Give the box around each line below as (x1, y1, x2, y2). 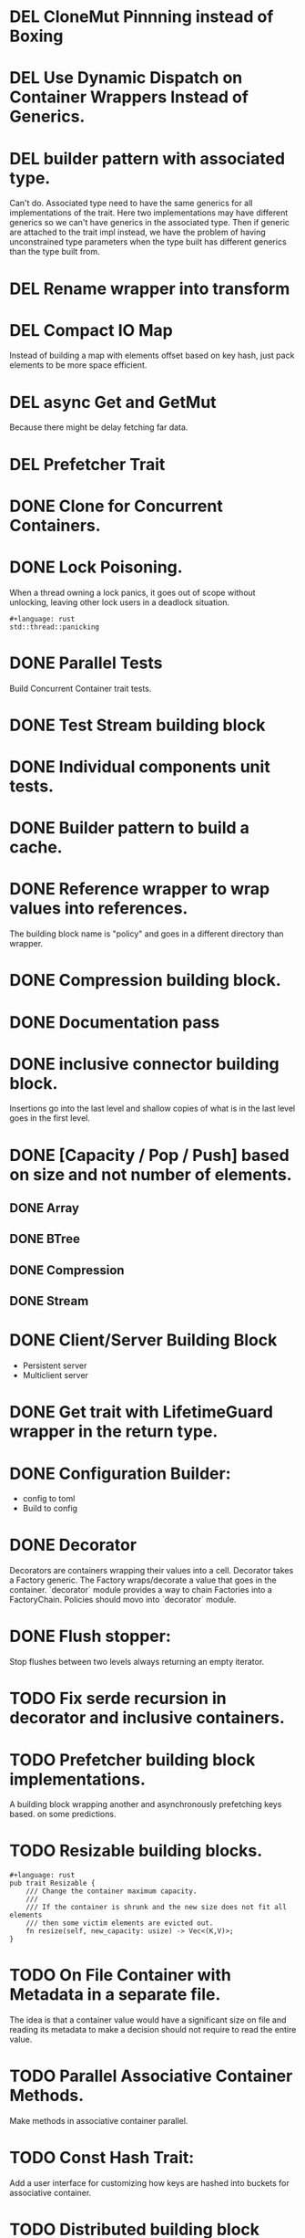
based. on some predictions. (9, 1809, 117, 1820)
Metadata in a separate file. (9, 1984, 221, 2005)
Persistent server (22, 1360, 87, 1371)
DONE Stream (9, 1293, 89, 1309)
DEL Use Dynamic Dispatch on (9, 68, 243, 89)
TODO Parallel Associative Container (9, 2065, 293, 2086)
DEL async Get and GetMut (9, 392, 217, 413)
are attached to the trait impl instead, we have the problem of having (9, 226, 266, 238)
